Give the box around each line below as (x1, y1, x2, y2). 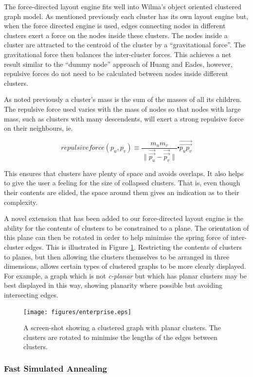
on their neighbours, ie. (4, 123, 73, 133)
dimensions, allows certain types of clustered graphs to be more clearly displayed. (4, 261, 246, 271)
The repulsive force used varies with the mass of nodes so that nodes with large (4, 103, 241, 114)
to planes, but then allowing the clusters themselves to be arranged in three (4, 251, 230, 261)
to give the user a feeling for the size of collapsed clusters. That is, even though (4, 178, 240, 188)
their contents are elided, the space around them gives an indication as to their (4, 187, 239, 198)
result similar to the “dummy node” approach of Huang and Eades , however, (4, 59, 233, 69)
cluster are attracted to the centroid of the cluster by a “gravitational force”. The (4, 40, 246, 50)
